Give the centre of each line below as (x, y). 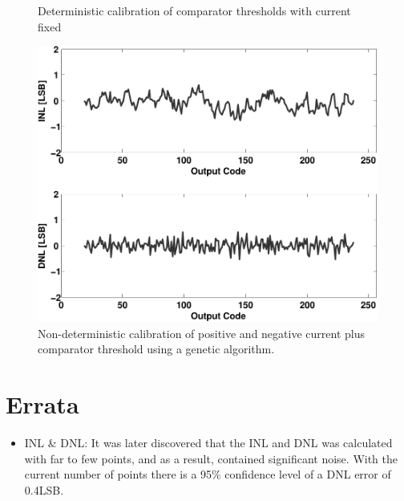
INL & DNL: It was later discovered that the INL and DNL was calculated (208, 442)
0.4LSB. (44, 489)
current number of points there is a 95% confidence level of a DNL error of (208, 474)
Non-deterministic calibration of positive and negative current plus (201, 333)
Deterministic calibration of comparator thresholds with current (194, 10)
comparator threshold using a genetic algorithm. (156, 349)
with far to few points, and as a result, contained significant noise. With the (211, 458)
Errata (42, 403)
